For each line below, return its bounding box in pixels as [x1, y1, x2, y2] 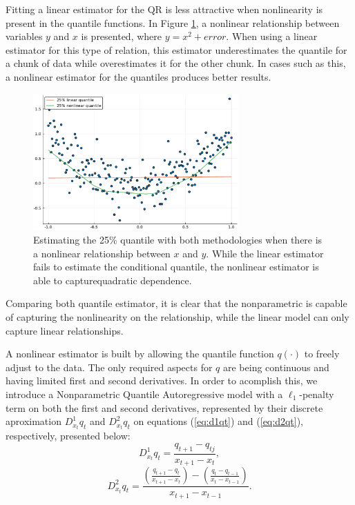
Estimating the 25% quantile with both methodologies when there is [33, 232, 323, 247]
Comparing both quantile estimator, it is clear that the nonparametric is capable [6, 296, 347, 310]
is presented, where [81, 29, 162, 43]
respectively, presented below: [6, 428, 131, 443]
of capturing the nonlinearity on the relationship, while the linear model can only [6, 309, 349, 324]
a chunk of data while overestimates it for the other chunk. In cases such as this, [6, 56, 346, 70]
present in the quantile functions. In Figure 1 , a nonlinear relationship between [6, 15, 340, 30]
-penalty [299, 386, 334, 401]
